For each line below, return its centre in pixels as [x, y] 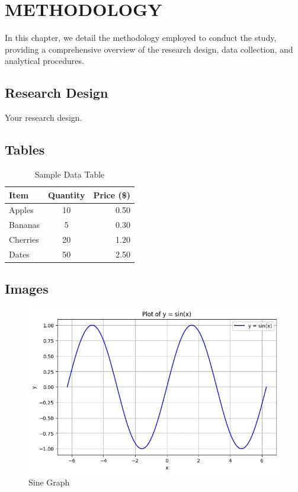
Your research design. [44, 118]
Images [27, 289]
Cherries [24, 239]
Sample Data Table [70, 174]
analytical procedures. [44, 61]
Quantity [67, 194]
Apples [21, 210]
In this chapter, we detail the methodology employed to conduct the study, [141, 38]
